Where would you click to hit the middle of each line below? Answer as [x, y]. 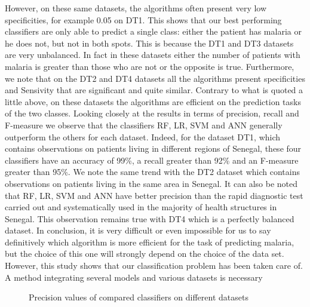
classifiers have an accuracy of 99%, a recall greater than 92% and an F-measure [152, 160]
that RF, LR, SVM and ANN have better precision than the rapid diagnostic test [154, 195]
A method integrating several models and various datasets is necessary [134, 277]
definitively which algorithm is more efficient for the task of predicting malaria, [150, 242]
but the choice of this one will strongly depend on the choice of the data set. [145, 254]
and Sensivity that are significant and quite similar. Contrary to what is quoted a [154, 90]
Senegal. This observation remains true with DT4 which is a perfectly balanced [150, 218]
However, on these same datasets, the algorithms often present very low [136, 8]
